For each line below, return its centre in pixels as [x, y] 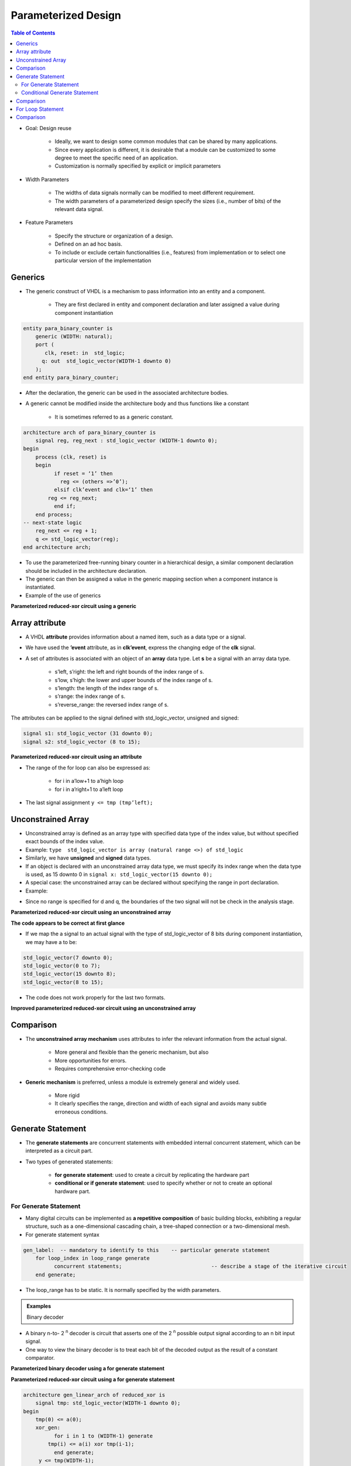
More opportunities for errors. [91, 1060]
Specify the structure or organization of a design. [114, 236]
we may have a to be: [51, 942]
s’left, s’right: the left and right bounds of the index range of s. [129, 672]
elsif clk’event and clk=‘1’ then [103, 490]
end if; [65, 506]
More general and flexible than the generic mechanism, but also [132, 1052]
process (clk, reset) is [71, 457]
